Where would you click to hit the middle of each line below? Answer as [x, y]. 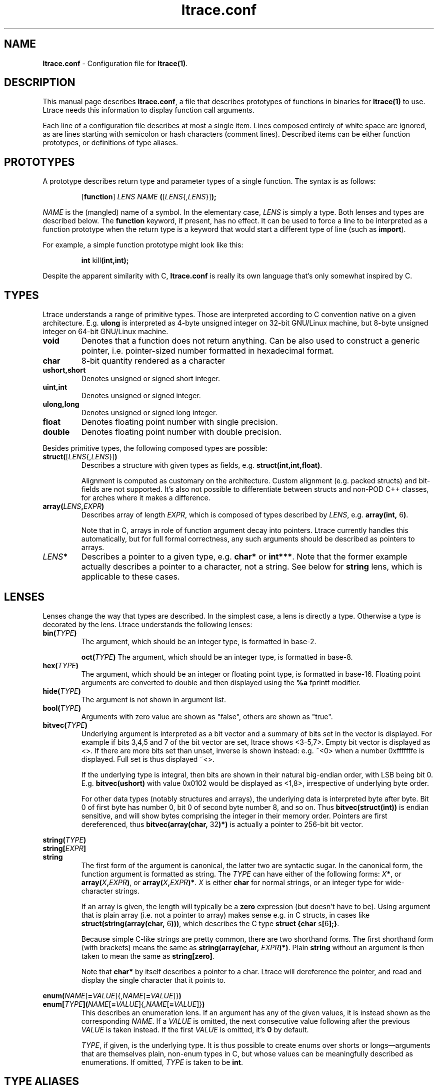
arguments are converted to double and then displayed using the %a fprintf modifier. [221, 682]
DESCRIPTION [40, 83]
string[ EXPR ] [64, 848]
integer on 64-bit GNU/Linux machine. [105, 332]
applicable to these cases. [130, 577]
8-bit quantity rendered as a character [153, 361]
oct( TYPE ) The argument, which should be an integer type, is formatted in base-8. [217, 657]
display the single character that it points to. [153, 980]
